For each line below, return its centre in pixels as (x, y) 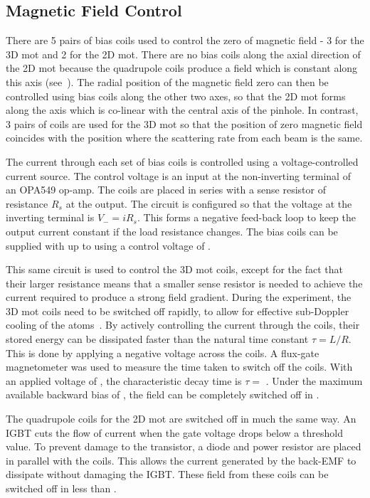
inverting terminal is (50, 217)
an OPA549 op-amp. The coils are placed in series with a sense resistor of (166, 190)
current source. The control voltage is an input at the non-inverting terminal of (178, 175)
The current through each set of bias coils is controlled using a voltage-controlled (182, 161)
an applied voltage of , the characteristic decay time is (124, 380)
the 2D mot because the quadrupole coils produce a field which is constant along (182, 68)
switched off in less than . (61, 488)
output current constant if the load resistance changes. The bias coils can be (172, 231)
